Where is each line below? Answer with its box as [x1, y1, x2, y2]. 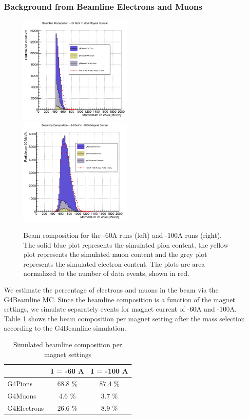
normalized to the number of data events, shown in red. [23, 268, 190, 278]
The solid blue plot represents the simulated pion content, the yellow [23, 239, 229, 250]
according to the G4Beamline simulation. [4, 323, 126, 333]
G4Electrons [7, 402, 44, 413]
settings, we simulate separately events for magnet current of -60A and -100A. [4, 304, 237, 314]
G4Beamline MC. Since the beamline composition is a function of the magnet [4, 294, 235, 304]
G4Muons [7, 390, 36, 400]
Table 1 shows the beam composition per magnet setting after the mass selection [4, 313, 245, 323]
